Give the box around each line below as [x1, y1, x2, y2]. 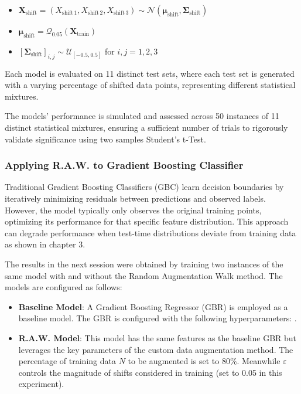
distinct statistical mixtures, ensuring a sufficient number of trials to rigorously [5, 121, 288, 133]
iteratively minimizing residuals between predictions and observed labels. [5, 192, 266, 204]
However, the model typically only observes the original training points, [5, 203, 262, 216]
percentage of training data [18, 355, 116, 367]
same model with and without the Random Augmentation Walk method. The [5, 269, 283, 281]
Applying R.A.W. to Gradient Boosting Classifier [5, 158, 244, 172]
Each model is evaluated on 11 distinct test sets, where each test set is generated [5, 67, 295, 79]
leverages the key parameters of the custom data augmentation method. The [18, 343, 293, 355]
